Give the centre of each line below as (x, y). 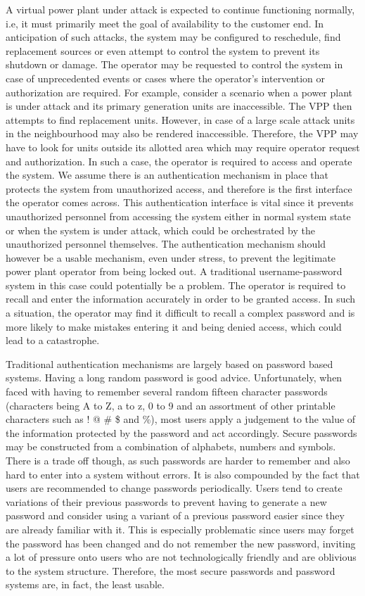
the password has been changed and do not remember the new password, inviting (181, 543)
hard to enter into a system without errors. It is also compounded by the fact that (183, 474)
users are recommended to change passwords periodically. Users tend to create (174, 488)
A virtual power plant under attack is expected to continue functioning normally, (180, 9)
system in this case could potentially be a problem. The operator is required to (176, 285)
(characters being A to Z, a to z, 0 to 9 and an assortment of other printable (171, 405)
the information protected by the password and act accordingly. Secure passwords (181, 432)
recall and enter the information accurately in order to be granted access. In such (181, 299)
